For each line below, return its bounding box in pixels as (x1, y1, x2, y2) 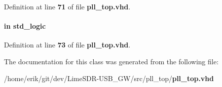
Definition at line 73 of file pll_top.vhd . (4, 40, 131, 50)
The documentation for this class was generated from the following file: (4, 56, 219, 66)
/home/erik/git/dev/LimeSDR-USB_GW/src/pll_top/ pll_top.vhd (4, 73, 214, 83)
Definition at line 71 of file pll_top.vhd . (4, 1, 131, 11)
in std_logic (4, 21, 46, 31)
